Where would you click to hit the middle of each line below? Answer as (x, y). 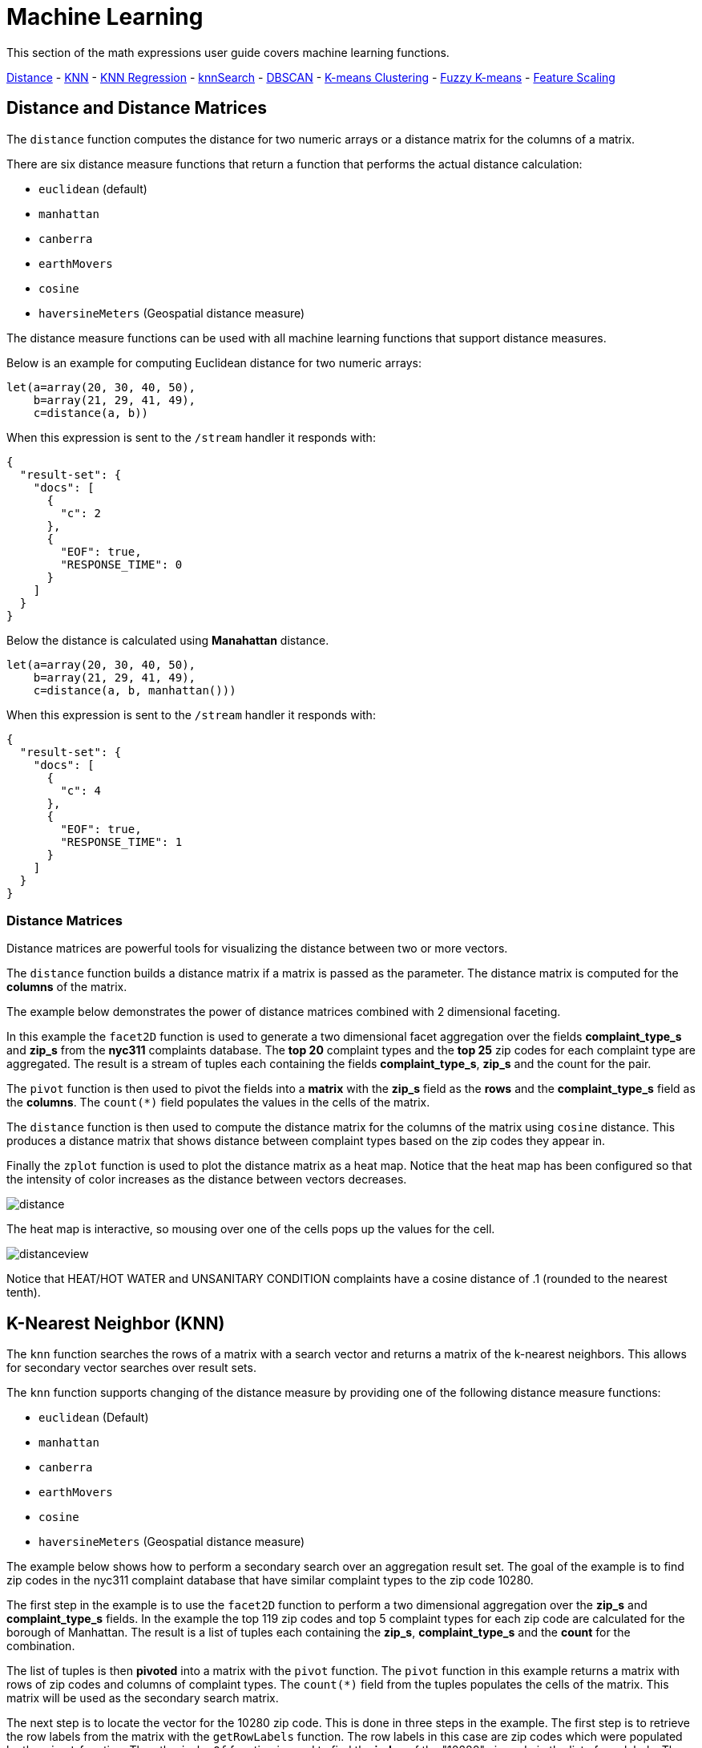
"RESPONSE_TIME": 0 (121, 564)
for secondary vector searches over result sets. (131, 1368)
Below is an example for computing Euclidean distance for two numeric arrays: (214, 362)
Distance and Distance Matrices (137, 108)
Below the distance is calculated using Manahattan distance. (168, 640)
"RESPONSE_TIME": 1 (121, 842)
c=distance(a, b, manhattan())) (135, 690)
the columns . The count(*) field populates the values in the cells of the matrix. (218, 1103)
